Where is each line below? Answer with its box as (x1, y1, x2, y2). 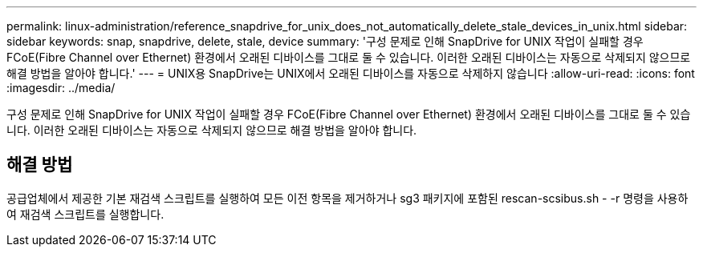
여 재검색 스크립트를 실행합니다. (6, 207, 165, 221)
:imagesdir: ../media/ (6, 81, 116, 94)
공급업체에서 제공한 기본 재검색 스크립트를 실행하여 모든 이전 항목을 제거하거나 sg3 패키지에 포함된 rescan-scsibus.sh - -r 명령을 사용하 (6, 191, 689, 205)
